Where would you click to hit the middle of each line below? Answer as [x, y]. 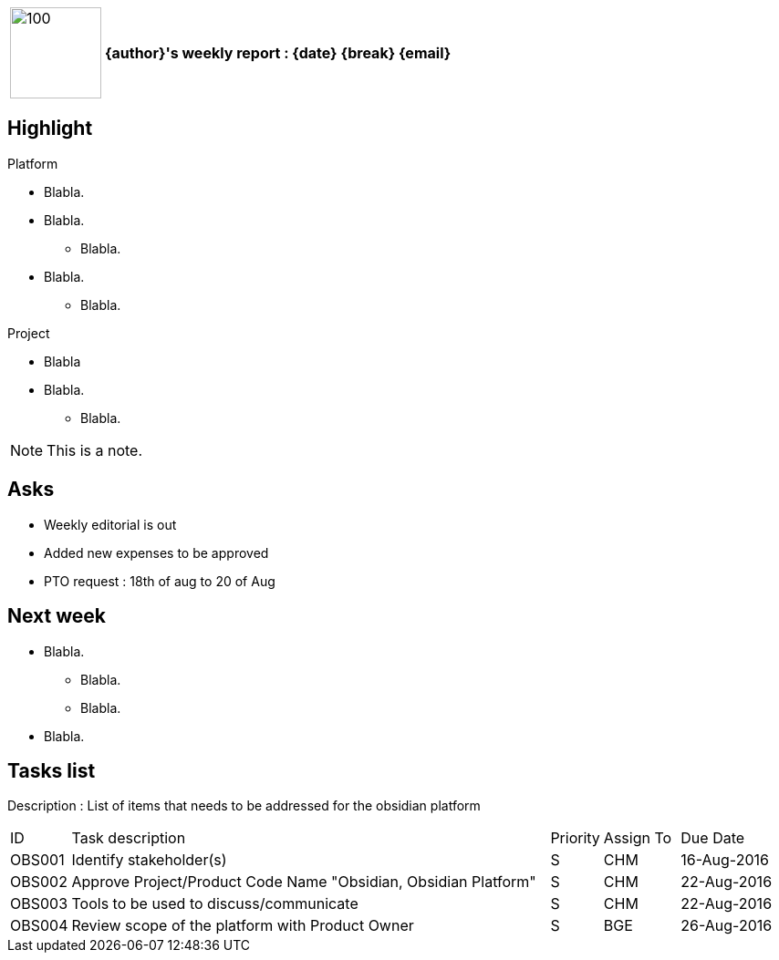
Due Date [713, 838]
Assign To [638, 838]
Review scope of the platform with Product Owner [243, 926]
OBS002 [39, 882]
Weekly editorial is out [110, 524]
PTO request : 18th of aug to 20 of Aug [160, 581]
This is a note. [95, 450]
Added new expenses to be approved [156, 552]
